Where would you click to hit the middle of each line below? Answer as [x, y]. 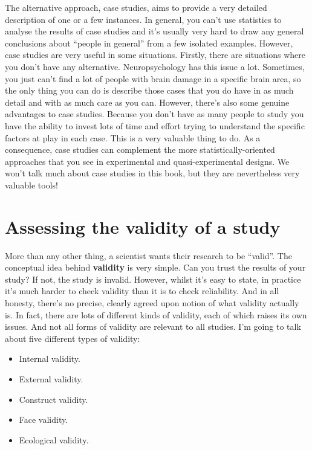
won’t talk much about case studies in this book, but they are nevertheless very [152, 173]
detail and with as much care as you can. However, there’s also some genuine [147, 102]
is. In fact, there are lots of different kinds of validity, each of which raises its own [156, 314]
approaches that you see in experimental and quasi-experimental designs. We [147, 161]
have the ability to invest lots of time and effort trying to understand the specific [155, 125]
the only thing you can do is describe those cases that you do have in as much [149, 90]
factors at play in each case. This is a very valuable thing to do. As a [133, 137]
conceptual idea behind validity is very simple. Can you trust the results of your [155, 267]
